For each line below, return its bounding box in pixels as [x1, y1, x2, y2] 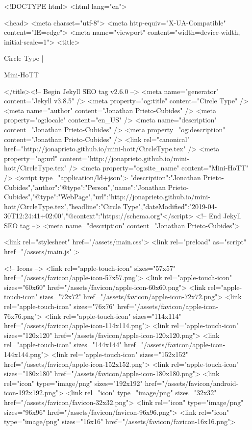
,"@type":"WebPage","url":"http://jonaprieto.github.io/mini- [30, 191, 210, 202]
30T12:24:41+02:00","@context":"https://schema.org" [4, 211, 163, 221]
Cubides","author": [4, 182, 60, 192]
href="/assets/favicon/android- [145, 378, 239, 388]
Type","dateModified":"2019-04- [123, 201, 217, 211]
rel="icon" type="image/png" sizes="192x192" [4, 378, 143, 388]
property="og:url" [4, 153, 58, 163]
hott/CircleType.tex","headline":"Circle [4, 201, 121, 211]
